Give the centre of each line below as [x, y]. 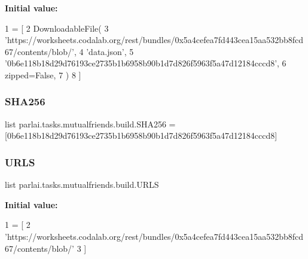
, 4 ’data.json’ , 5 [104, 51]
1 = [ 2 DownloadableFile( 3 [57, 28]
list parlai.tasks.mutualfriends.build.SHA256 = [90, 124]
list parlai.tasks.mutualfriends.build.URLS [82, 185]
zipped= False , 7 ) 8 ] [43, 74]
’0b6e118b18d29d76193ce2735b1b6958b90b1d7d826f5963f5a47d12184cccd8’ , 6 [146, 63]
